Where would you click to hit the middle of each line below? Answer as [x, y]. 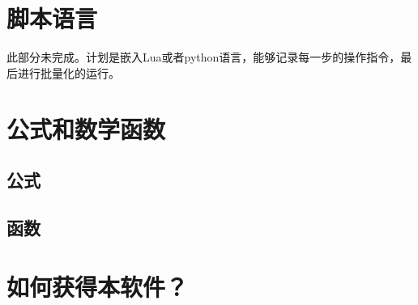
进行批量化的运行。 [68, 72]
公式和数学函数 [86, 128]
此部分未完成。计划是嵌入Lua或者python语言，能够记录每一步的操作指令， [204, 57]
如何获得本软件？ [98, 287]
